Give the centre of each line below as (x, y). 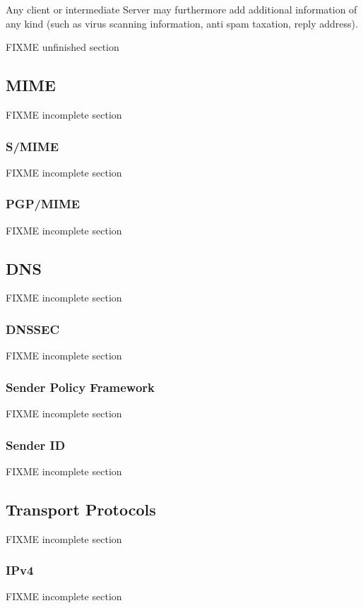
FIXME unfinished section (63, 47)
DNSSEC (33, 329)
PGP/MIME (43, 204)
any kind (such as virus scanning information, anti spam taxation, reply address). (182, 23)
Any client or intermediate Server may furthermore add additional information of (181, 9)
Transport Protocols (81, 509)
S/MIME (32, 146)
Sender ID (36, 445)
